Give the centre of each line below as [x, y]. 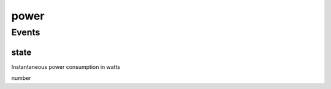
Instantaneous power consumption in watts [66, 66]
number [21, 78]
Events [26, 32]
